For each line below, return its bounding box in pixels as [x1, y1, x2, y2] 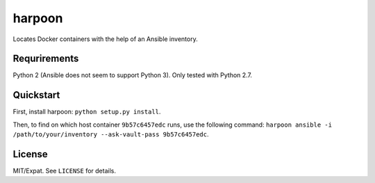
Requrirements [12, 53, 79, 65]
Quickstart [12, 89, 60, 101]
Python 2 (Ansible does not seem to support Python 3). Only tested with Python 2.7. [12, 71, 253, 79]
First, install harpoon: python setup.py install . [12, 108, 161, 116]
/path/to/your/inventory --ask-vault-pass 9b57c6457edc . [12, 130, 209, 138]
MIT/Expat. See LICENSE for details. [12, 167, 116, 175]
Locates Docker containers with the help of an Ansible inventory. [12, 35, 198, 43]
